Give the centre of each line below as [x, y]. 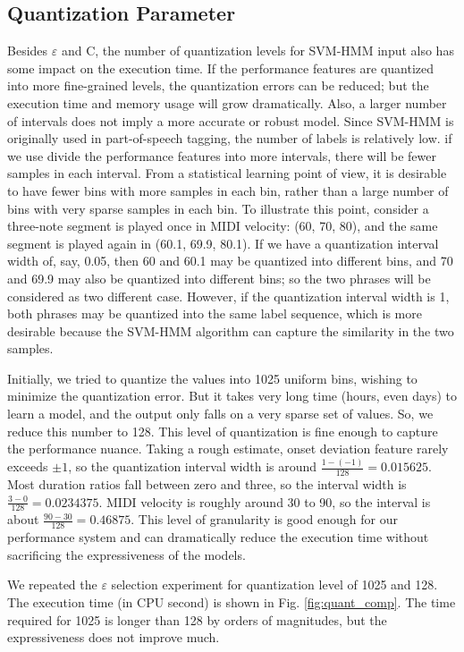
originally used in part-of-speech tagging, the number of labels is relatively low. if [230, 138]
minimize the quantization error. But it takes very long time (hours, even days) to [232, 396]
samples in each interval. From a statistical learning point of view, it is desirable [227, 173]
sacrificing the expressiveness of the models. [127, 554]
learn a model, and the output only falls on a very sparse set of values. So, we [220, 414]
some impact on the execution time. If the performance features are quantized [221, 68]
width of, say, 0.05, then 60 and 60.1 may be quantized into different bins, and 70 [230, 261]
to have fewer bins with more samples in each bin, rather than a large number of [228, 190]
